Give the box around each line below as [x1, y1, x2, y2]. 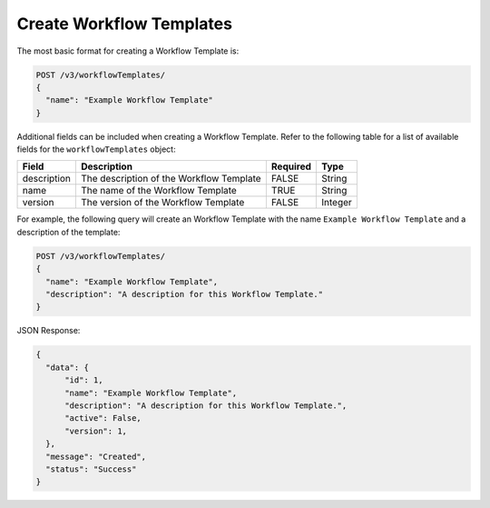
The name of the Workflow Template [80, 184, 238, 197]
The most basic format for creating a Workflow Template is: [16, 45, 240, 56]
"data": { [45, 362, 90, 373]
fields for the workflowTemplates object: [16, 144, 176, 154]
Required [270, 160, 312, 173]
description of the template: [16, 226, 121, 237]
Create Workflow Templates [16, 14, 233, 34]
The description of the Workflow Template [80, 173, 262, 185]
